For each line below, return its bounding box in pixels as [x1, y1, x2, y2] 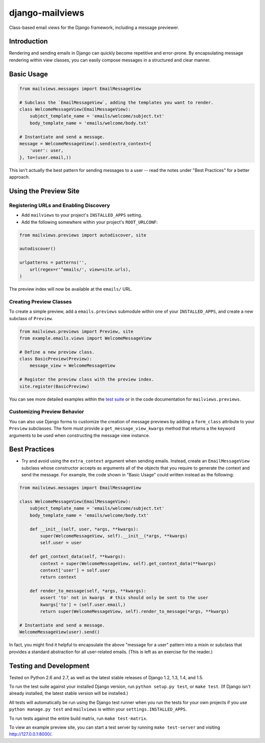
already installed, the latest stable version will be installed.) [9, 690, 129, 696]
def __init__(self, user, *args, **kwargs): [29, 526, 139, 532]
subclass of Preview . [9, 315, 53, 321]
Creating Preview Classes [9, 298, 72, 305]
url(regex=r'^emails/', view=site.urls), [29, 267, 131, 272]
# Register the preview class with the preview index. [19, 377, 154, 383]
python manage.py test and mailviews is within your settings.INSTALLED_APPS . [9, 706, 187, 712]
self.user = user [40, 540, 82, 546]
